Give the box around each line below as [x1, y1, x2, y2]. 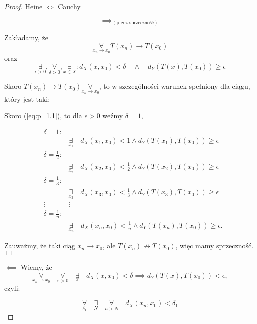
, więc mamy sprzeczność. [175, 240, 254, 251]
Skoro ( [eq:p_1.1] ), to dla [4, 110, 82, 121]
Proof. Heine [4, 1, 43, 11]
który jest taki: [4, 93, 50, 104]
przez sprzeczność [116, 20, 154, 26]
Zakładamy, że [4, 32, 48, 43]
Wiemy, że [20, 261, 52, 272]
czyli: [4, 282, 20, 293]
